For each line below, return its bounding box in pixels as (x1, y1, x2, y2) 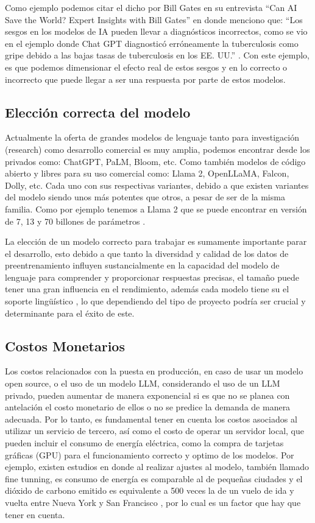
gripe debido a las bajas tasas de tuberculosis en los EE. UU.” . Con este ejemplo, (5, 49, 310, 61)
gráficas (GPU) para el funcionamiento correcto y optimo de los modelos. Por (5, 448, 294, 461)
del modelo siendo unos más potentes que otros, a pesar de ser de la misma (5, 191, 285, 203)
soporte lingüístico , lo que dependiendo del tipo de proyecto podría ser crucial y (5, 295, 306, 307)
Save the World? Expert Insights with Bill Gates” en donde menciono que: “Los (5, 13, 303, 26)
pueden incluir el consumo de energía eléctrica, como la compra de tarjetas (5, 437, 284, 449)
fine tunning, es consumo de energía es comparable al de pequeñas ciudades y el (5, 472, 303, 485)
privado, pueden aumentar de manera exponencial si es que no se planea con (5, 388, 290, 401)
